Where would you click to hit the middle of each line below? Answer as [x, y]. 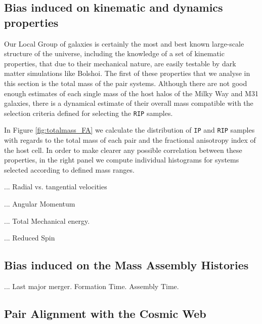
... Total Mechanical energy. [47, 220]
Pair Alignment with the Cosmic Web [105, 313]
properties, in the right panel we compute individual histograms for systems [122, 160]
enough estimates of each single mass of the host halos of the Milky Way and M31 [131, 93]
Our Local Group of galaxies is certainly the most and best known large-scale [124, 43]
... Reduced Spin [30, 238]
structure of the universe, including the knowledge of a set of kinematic [114, 53]
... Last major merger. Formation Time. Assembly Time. [92, 286]
